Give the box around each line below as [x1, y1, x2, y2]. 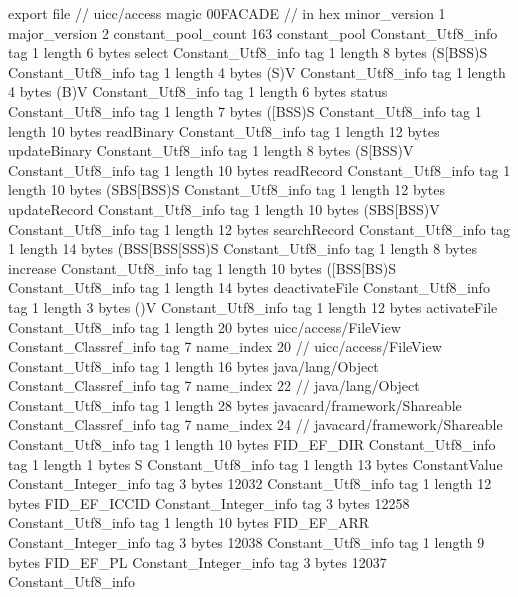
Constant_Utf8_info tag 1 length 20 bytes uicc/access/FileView [8, 316, 401, 337]
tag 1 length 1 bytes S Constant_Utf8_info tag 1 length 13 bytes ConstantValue [8, 453, 503, 474]
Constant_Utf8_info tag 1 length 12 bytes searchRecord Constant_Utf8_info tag [8, 218, 510, 239]
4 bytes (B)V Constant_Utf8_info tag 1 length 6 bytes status [8, 81, 388, 102]
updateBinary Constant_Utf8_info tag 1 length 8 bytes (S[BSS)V [8, 140, 414, 161]
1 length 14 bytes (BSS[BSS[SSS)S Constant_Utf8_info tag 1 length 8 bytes [8, 238, 477, 259]
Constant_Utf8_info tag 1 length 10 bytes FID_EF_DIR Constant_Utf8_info [8, 434, 496, 455]
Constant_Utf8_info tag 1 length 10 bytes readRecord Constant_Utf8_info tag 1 [8, 159, 511, 180]
